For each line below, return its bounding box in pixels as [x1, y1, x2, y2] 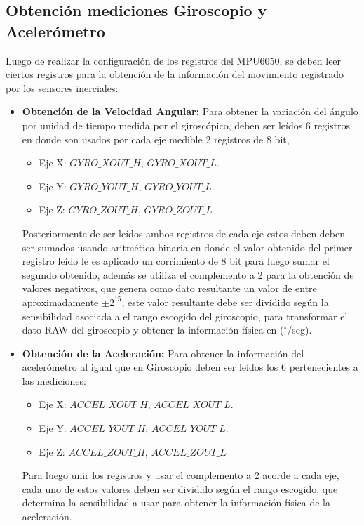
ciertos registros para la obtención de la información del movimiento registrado [6, 67, 344, 81]
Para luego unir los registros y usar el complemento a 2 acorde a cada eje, [22, 468, 339, 482]
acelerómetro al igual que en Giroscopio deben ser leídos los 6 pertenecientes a [22, 360, 358, 374]
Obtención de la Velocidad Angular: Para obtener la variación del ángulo [22, 104, 358, 119]
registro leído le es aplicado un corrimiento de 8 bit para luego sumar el [22, 254, 330, 268]
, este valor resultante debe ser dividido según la [121, 294, 329, 309]
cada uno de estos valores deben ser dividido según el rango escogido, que [22, 481, 338, 496]
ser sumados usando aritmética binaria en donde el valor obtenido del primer [22, 239, 353, 254]
